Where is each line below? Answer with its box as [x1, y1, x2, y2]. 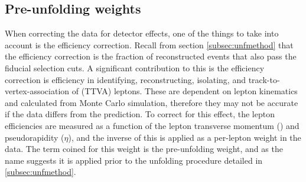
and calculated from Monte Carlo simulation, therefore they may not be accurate [5, 96, 298, 108]
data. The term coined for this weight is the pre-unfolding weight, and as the [5, 143, 283, 155]
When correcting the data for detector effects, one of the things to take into [5, 27, 279, 39]
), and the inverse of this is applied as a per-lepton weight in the [68, 131, 301, 143]
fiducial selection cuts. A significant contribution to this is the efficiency [5, 61, 265, 74]
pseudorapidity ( [5, 131, 64, 143]
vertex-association [5, 85, 70, 97]
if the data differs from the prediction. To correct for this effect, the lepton [5, 108, 275, 120]
